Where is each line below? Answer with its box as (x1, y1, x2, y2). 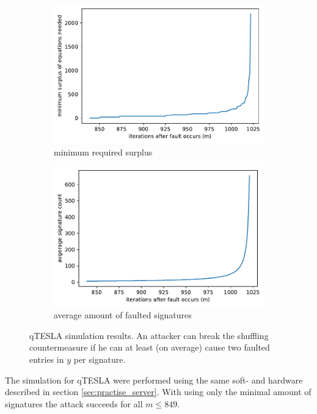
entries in (29, 353, 64, 365)
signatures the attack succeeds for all (5, 397, 143, 410)
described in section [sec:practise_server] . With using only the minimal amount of (5, 385, 312, 398)
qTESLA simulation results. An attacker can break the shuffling (29, 329, 269, 341)
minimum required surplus (54, 145, 153, 158)
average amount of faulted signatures (54, 309, 192, 321)
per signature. (73, 353, 126, 365)
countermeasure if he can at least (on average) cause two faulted (29, 341, 270, 354)
